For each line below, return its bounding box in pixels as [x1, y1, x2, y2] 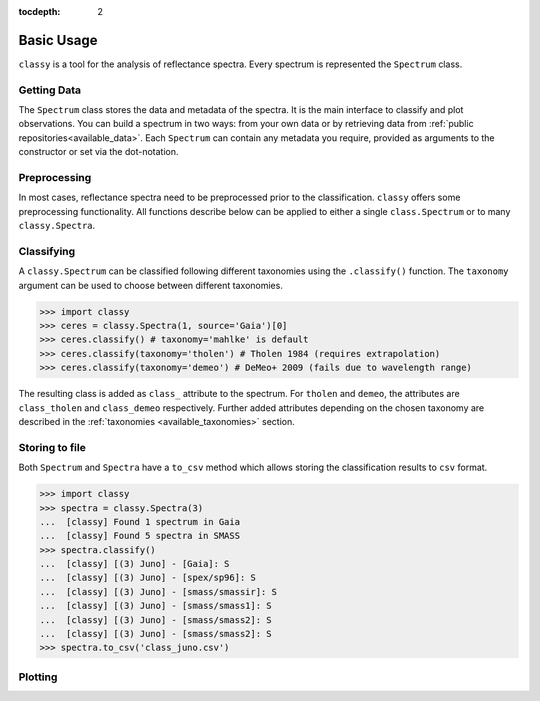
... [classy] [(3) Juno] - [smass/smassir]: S [39, 586, 277, 597]
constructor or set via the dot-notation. [18, 146, 179, 158]
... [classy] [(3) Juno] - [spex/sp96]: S [39, 572, 257, 584]
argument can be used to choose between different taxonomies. [18, 279, 284, 291]
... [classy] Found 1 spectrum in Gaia [39, 516, 240, 527]
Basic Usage [18, 31, 98, 49]
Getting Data [18, 83, 82, 97]
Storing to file [18, 440, 87, 454]
